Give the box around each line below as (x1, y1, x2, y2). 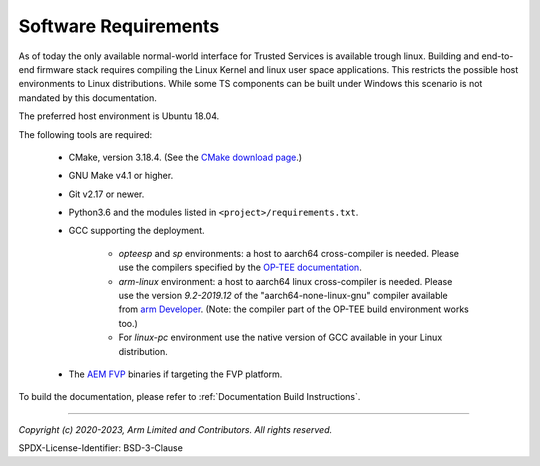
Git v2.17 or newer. (68, 188, 145, 200)
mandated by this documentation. (18, 91, 157, 104)
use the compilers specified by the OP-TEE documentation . (118, 261, 362, 274)
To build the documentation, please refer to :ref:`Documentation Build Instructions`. (18, 391, 361, 403)
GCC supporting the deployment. (68, 225, 205, 237)
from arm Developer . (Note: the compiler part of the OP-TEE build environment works (118, 303, 469, 315)
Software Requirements (18, 15, 220, 37)
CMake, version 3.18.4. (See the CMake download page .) (68, 151, 303, 163)
